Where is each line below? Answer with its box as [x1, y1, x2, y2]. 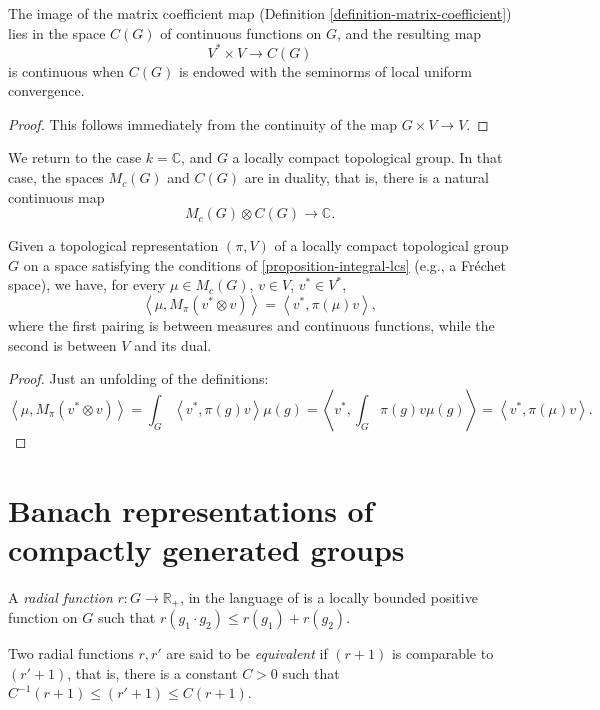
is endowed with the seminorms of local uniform [178, 60, 473, 81]
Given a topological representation [8, 235, 219, 256]
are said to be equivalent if [166, 643, 328, 664]
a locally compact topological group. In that [232, 147, 503, 168]
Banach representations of [8, 489, 374, 530]
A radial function [8, 586, 113, 607]
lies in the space [8, 22, 106, 43]
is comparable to [391, 643, 494, 664]
